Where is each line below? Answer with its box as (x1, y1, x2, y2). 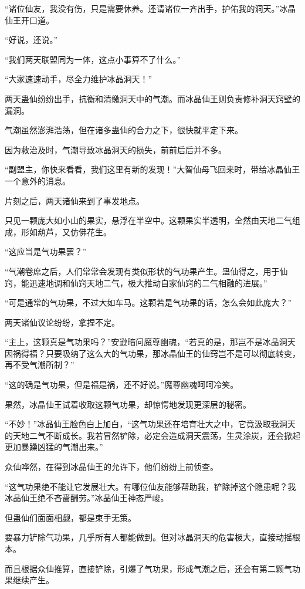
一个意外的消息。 (5, 174, 70, 187)
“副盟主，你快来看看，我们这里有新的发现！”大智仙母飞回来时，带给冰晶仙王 (5, 163, 300, 175)
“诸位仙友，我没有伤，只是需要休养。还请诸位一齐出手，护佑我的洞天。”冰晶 (5, 2, 296, 14)
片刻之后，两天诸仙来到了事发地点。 (5, 194, 144, 207)
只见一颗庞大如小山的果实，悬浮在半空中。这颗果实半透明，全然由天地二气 (5, 214, 292, 226)
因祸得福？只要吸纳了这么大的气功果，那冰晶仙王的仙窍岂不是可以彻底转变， (5, 347, 300, 359)
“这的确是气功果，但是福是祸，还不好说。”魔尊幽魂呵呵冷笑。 (5, 378, 239, 391)
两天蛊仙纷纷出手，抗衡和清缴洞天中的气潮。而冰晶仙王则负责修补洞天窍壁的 (5, 92, 300, 104)
